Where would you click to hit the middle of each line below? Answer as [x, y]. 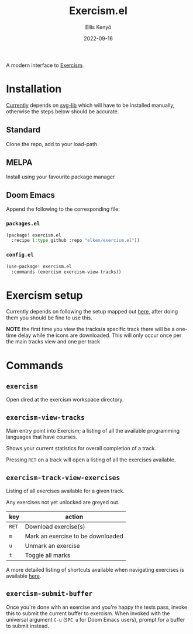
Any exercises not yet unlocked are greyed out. [63, 502]
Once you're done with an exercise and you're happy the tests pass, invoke [97, 607]
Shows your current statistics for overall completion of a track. [81, 448]
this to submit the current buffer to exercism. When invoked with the [88, 613]
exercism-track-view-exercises [63, 478]
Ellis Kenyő [98, 27]
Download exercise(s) [55, 527]
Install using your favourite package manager [61, 177]
